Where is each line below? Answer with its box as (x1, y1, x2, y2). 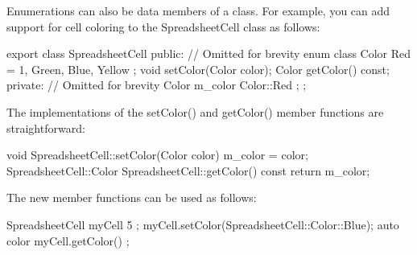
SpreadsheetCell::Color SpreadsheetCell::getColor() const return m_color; (6, 162, 370, 179)
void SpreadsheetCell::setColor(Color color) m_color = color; (6, 146, 308, 163)
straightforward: (6, 119, 85, 136)
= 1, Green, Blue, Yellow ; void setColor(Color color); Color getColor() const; (6, 60, 390, 77)
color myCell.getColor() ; (6, 232, 130, 249)
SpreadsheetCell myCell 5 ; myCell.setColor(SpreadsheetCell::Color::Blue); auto (6, 216, 399, 232)
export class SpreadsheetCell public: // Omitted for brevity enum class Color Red (6, 45, 411, 62)
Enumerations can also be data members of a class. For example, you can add (6, 2, 390, 19)
